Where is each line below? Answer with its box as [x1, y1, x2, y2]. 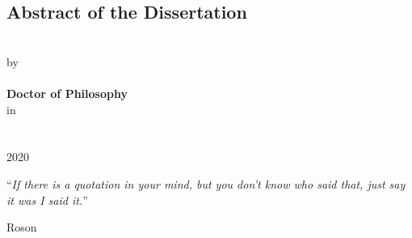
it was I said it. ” [6, 191, 88, 208]
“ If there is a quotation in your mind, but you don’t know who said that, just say [6, 175, 406, 192]
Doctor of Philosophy [6, 84, 128, 101]
